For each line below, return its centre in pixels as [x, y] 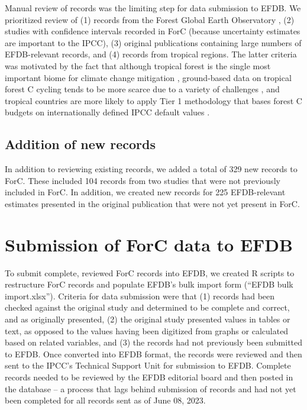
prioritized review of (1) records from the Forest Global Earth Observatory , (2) [150, 19]
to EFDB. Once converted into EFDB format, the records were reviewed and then [153, 353]
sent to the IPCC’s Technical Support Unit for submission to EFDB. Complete [148, 365]
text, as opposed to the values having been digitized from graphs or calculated [147, 330]
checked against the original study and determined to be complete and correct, [147, 307]
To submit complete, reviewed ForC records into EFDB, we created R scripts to [150, 272]
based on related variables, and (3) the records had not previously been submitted [154, 342]
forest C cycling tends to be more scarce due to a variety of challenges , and [142, 89]
